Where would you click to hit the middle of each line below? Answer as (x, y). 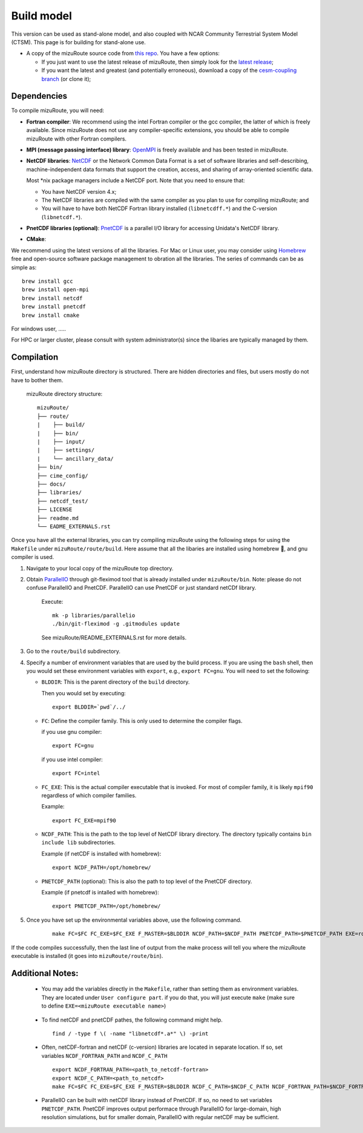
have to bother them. (37, 380)
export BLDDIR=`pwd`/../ (89, 707)
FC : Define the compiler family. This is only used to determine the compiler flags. (142, 721)
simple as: (24, 267)
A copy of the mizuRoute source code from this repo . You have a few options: (123, 53)
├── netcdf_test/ (63, 501)
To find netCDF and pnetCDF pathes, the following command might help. (132, 1020)
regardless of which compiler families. (89, 795)
